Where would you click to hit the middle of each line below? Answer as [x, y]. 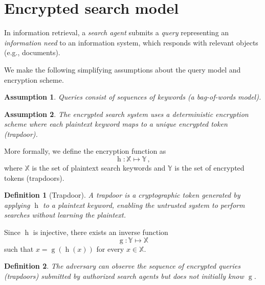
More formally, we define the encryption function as [85, 151]
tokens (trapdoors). [34, 177]
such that [19, 248]
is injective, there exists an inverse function [101, 232]
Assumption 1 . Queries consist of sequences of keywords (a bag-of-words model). [133, 97]
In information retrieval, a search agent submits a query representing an [117, 32]
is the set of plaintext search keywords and [99, 168]
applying [17, 205]
